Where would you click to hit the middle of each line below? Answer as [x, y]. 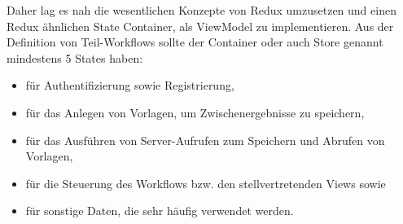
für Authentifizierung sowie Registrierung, [130, 85]
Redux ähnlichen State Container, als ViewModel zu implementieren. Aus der [200, 26]
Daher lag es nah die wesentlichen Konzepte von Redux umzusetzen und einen [201, 10]
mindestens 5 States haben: [75, 57]
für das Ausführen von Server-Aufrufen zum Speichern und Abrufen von [205, 140]
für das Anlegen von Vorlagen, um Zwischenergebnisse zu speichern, [195, 112]
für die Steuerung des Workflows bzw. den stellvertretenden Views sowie [206, 183]
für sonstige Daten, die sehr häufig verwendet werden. [160, 211]
